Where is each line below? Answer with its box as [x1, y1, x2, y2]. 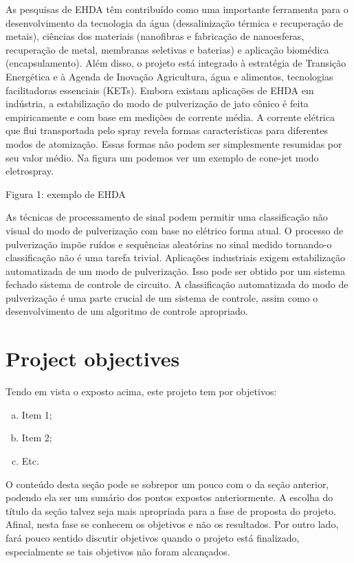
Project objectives [5, 344, 180, 373]
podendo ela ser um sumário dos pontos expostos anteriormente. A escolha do [5, 490, 333, 505]
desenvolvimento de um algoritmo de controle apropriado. [5, 304, 248, 318]
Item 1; [21, 407, 52, 421]
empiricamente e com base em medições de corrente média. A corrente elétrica [5, 109, 335, 124]
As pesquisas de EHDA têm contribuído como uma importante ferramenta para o [5, 2, 349, 16]
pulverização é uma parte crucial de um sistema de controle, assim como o [5, 290, 318, 305]
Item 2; [21, 430, 52, 445]
